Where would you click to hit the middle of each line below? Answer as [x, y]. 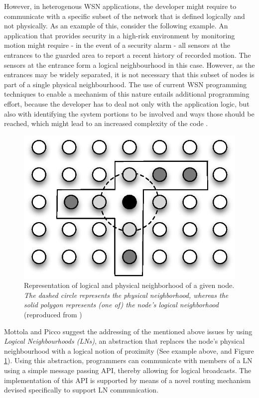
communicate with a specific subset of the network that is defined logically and [125, 16]
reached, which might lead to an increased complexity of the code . [106, 123]
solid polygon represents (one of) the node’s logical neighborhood [121, 305]
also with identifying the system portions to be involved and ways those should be [129, 113]
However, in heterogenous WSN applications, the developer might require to [120, 6]
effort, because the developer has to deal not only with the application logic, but [127, 103]
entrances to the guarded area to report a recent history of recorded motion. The [128, 55]
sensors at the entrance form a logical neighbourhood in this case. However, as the [129, 65]
